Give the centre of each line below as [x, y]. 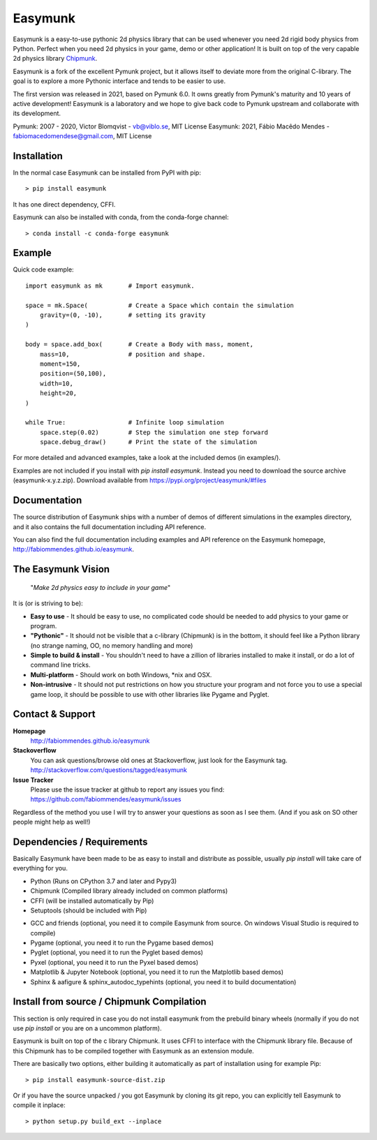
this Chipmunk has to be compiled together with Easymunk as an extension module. [133, 1051]
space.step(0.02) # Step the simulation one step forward [154, 432]
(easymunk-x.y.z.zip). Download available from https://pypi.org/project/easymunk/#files [140, 480]
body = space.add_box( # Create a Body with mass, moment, [140, 345]
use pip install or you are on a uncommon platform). [87, 1028]
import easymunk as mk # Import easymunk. [110, 286]
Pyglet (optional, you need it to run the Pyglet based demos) [117, 952]
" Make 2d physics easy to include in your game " [101, 587]
